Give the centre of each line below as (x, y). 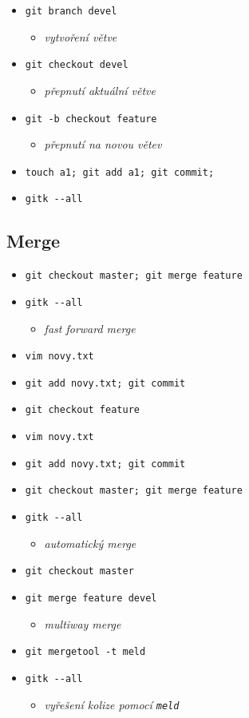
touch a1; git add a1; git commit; (120, 172)
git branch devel (71, 11)
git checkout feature (82, 410)
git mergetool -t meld (85, 652)
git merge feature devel (91, 599)
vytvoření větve (81, 36)
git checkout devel (77, 65)
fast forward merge (90, 328)
